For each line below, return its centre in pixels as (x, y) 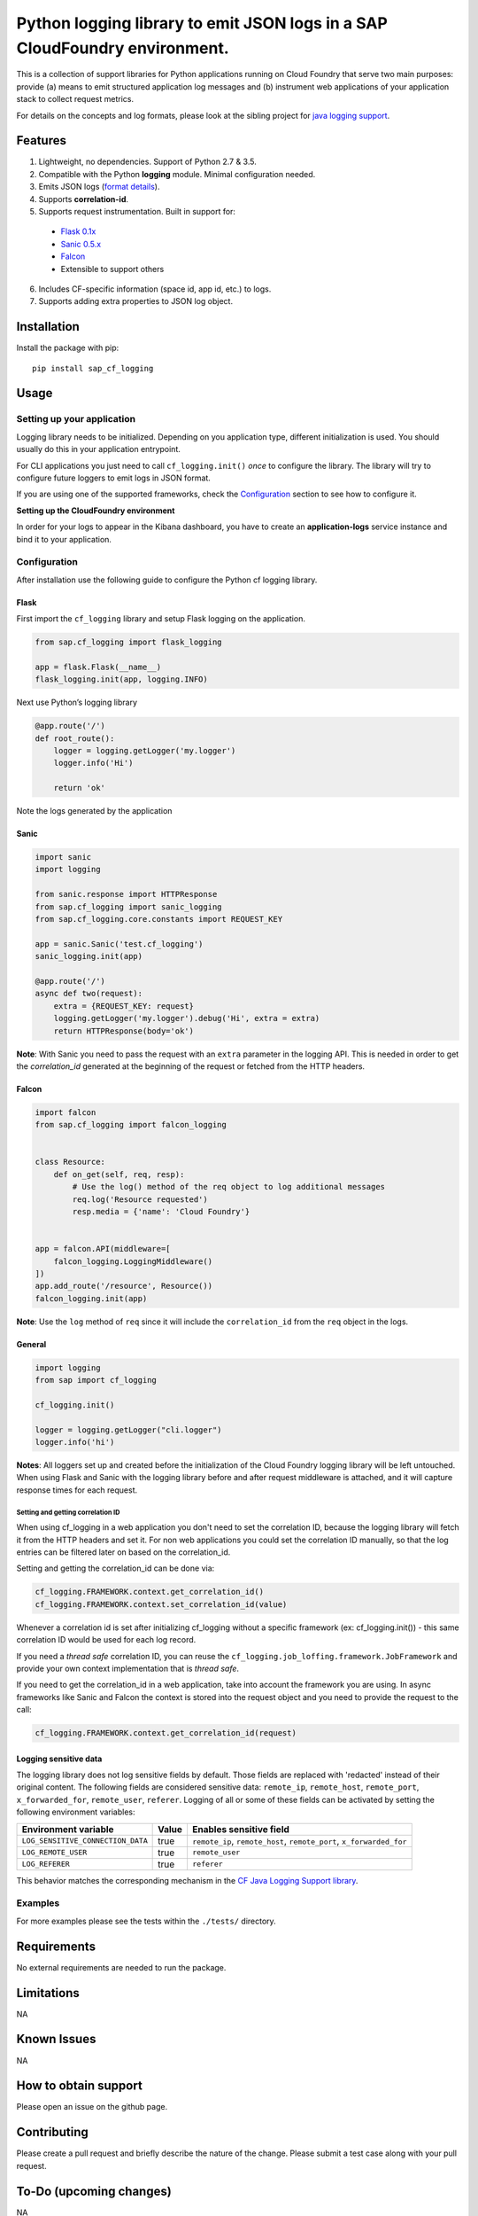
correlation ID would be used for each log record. (106, 1640)
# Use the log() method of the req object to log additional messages (228, 1187)
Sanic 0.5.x (81, 244)
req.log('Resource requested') (140, 1199)
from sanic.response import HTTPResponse (126, 894)
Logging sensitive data (59, 1759)
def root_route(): (75, 738)
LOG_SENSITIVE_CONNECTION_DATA (85, 1841)
